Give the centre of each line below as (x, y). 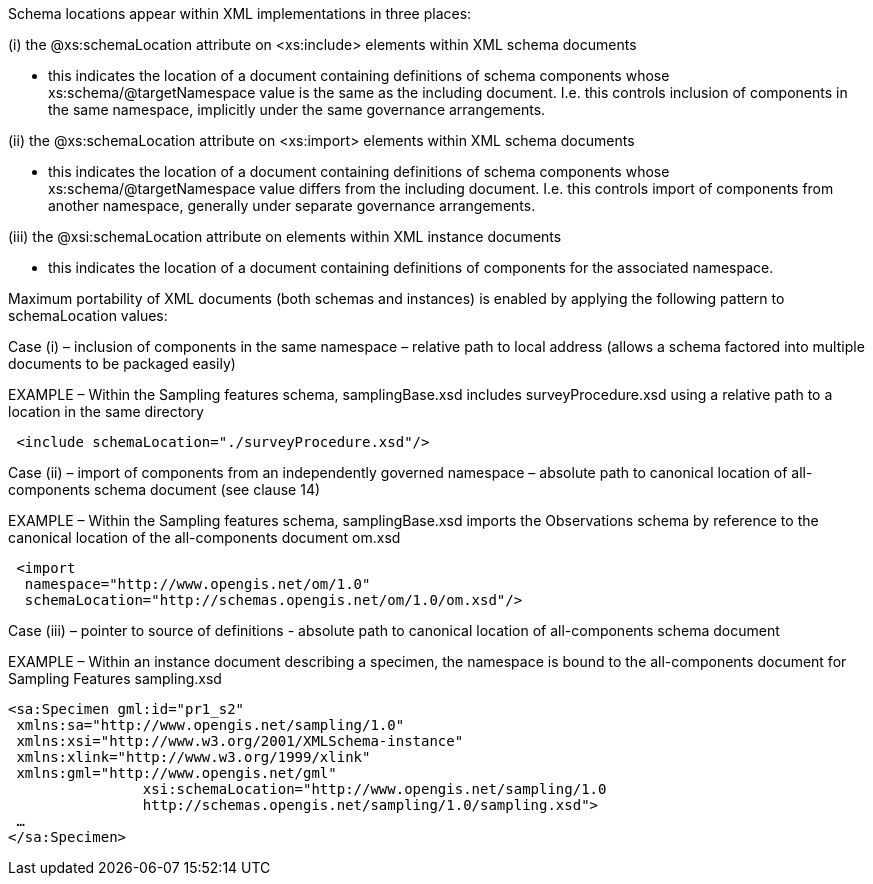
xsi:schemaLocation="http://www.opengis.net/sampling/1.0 (374, 789)
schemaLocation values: (88, 315)
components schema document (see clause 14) (164, 489)
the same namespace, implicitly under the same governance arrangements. (297, 109)
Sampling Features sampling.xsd (115, 678)
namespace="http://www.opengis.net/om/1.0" (197, 584)
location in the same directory (106, 411)
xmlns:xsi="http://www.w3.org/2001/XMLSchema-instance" (240, 741)
